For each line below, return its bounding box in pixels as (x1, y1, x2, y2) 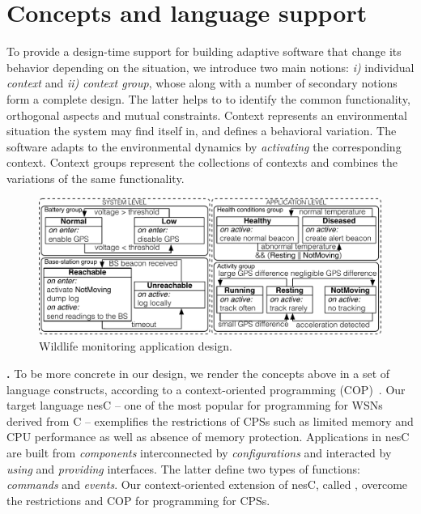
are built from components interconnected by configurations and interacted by (6, 444, 392, 461)
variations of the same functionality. (6, 169, 185, 186)
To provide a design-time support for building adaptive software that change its (6, 43, 402, 60)
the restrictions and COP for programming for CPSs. (6, 491, 270, 508)
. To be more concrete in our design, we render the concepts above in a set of (6, 365, 390, 381)
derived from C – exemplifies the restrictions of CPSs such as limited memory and (6, 412, 414, 429)
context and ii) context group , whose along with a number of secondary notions (6, 74, 398, 91)
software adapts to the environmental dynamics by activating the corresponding (6, 138, 402, 155)
